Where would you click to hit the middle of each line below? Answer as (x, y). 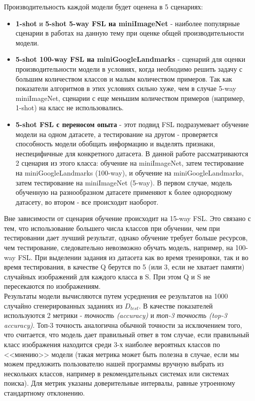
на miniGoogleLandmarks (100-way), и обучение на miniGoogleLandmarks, (129, 172)
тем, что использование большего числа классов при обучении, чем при (112, 228)
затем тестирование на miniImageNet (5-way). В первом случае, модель (124, 182)
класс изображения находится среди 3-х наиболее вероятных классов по (112, 344)
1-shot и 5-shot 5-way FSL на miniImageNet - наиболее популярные (127, 23)
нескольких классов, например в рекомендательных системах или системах (117, 373)
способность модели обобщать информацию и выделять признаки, (115, 144)
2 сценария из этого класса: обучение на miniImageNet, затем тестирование (130, 163)
